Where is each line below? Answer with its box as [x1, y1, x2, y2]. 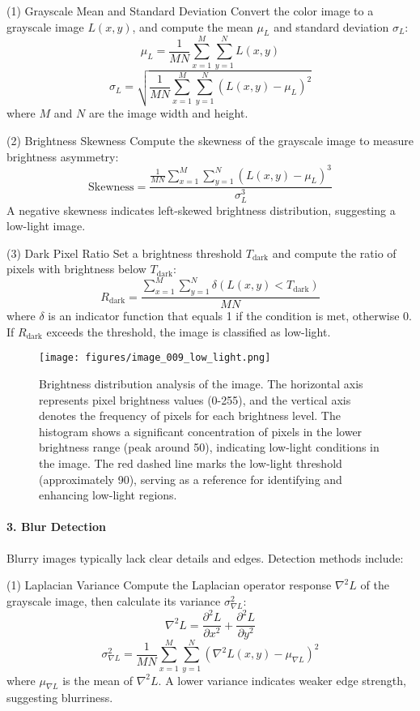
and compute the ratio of [272, 244, 397, 261]
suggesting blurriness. [6, 689, 113, 706]
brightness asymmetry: [6, 148, 119, 165]
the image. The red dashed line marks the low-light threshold [39, 455, 342, 472]
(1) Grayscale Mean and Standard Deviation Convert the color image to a [6, 2, 374, 19]
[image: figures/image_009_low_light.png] [39, 352, 271, 364]
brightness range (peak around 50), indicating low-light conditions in [39, 439, 380, 456]
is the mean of [62, 671, 134, 688]
